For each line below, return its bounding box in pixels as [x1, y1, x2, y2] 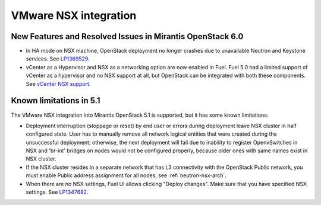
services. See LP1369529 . [26, 55, 90, 62]
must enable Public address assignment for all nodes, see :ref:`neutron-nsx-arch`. [26, 172, 227, 179]
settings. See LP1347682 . [26, 188, 89, 196]
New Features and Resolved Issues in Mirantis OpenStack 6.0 [11, 31, 244, 41]
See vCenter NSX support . [26, 80, 91, 87]
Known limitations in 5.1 [11, 95, 100, 106]
